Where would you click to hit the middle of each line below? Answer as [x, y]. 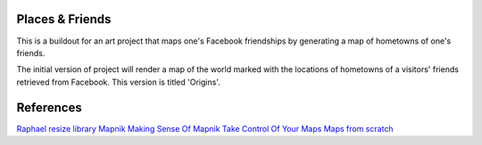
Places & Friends [64, 19]
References [49, 107]
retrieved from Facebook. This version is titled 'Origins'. [118, 82]
